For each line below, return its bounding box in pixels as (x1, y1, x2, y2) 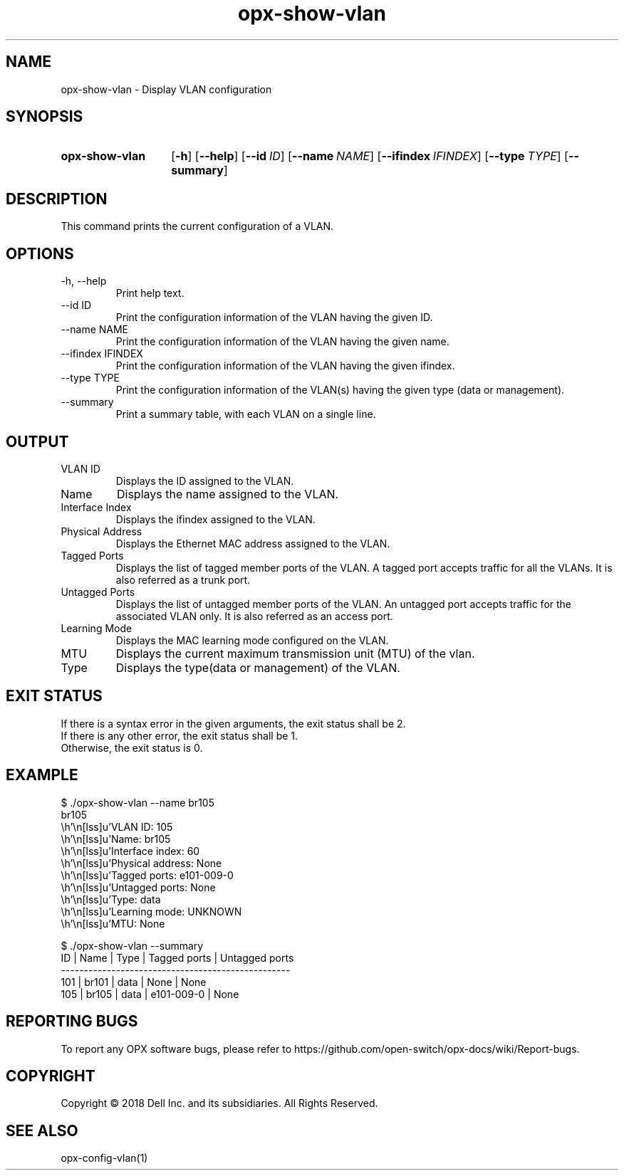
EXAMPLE (6, 766, 78, 784)
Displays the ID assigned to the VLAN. (115, 474, 294, 487)
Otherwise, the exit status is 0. (61, 741, 203, 754)
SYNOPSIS (6, 107, 83, 126)
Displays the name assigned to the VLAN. (116, 486, 339, 501)
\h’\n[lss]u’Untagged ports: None (61, 881, 216, 893)
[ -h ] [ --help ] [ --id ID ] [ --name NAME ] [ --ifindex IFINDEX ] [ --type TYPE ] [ (171, 149, 568, 164)
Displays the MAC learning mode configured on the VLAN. (115, 634, 389, 646)
